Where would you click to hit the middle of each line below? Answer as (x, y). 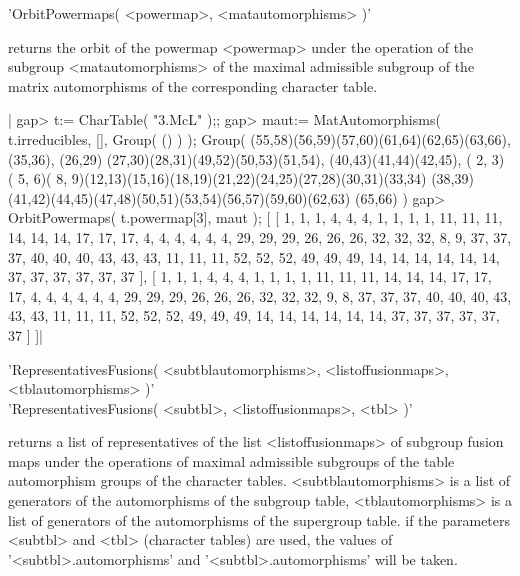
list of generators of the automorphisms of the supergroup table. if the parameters (259, 519)
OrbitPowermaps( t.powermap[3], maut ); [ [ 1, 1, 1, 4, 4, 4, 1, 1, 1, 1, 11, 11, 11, (255, 217)
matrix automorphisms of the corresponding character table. (193, 85)
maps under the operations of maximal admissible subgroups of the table (231, 460)
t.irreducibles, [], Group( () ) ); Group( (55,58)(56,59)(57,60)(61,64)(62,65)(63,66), (259, 138)
